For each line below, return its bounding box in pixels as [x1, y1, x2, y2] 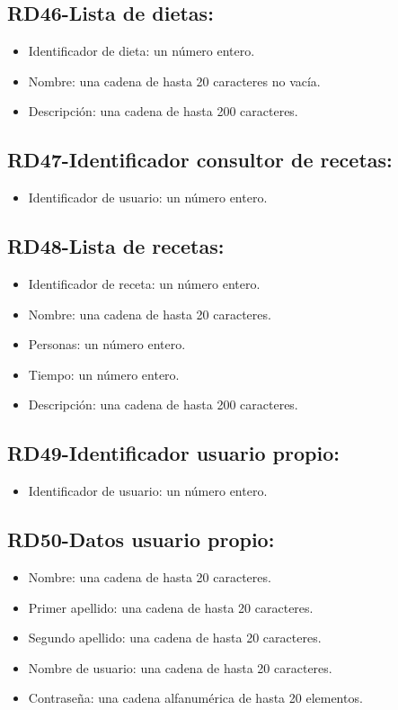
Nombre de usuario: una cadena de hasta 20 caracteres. [28, 658, 332, 677]
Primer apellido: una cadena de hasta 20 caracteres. [28, 598, 314, 616]
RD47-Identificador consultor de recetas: [7, 146, 393, 174]
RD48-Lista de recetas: [7, 232, 225, 260]
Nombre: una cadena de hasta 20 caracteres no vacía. [28, 71, 321, 90]
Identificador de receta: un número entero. [28, 274, 261, 292]
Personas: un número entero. [28, 335, 186, 354]
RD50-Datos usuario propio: [7, 526, 275, 553]
